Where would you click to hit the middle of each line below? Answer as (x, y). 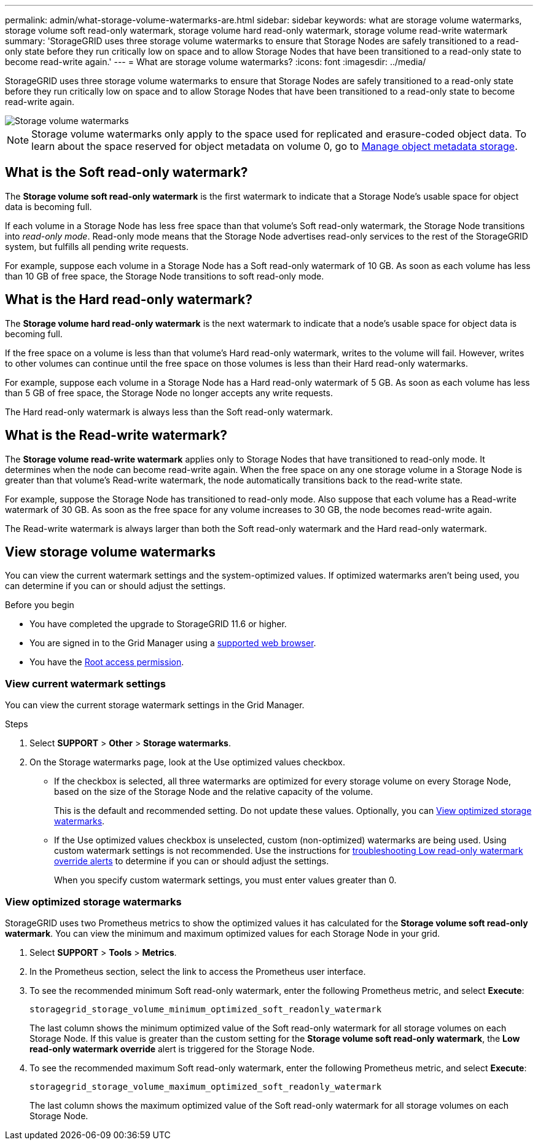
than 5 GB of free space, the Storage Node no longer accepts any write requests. (169, 393)
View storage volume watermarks (111, 552)
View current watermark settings (85, 683)
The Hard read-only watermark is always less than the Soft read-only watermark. (169, 412)
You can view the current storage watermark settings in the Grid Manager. (155, 705)
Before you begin (40, 605)
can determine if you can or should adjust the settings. (115, 586)
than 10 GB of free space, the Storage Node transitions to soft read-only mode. (165, 276)
